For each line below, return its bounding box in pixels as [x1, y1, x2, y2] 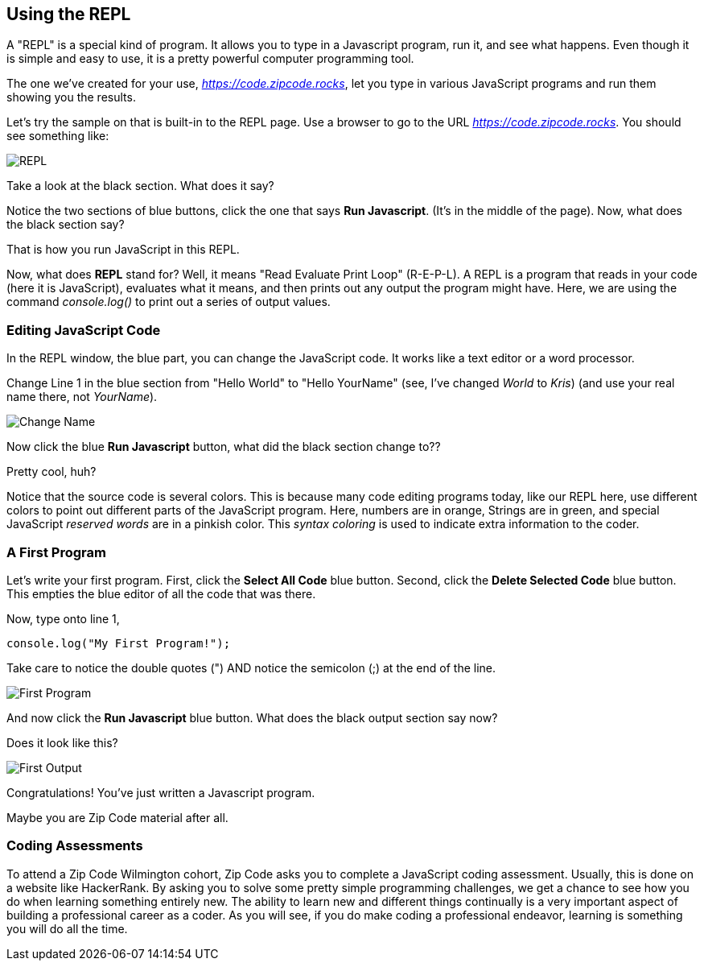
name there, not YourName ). [6, 390, 158, 404]
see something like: [6, 129, 109, 143]
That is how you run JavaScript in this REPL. [6, 242, 240, 257]
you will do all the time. [6, 921, 128, 936]
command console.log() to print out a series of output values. [6, 295, 331, 309]
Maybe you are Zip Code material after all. [6, 810, 228, 824]
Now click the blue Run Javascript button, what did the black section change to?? [6, 440, 441, 454]
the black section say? [6, 217, 125, 232]
